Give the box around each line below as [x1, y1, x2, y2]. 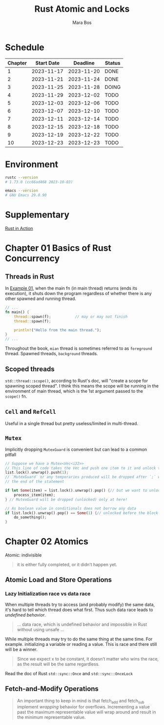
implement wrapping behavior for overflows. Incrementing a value [17, 704, 150, 710]
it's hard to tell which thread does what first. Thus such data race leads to [5, 607, 153, 613]
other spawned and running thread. [5, 296, 77, 301]
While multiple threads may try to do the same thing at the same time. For [5, 636, 153, 642]
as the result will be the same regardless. [17, 661, 100, 667]
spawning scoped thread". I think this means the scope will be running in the [5, 383, 159, 389]
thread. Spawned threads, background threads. [5, 351, 99, 357]
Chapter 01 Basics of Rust [5, 243, 111, 254]
